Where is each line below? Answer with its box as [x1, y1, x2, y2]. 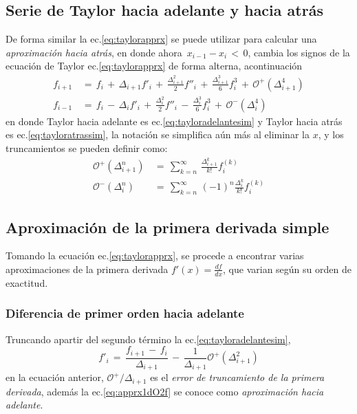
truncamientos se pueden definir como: [6, 140, 168, 155]
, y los [318, 127, 344, 142]
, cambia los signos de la [248, 45, 350, 59]
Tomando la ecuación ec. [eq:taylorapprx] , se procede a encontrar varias [6, 248, 304, 263]
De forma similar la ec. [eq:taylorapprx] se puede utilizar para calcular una [6, 32, 317, 46]
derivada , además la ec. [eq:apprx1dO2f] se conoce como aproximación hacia [6, 384, 324, 398]
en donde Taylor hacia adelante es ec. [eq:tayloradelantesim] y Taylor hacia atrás [6, 113, 343, 128]
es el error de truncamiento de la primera [150, 370, 325, 384]
